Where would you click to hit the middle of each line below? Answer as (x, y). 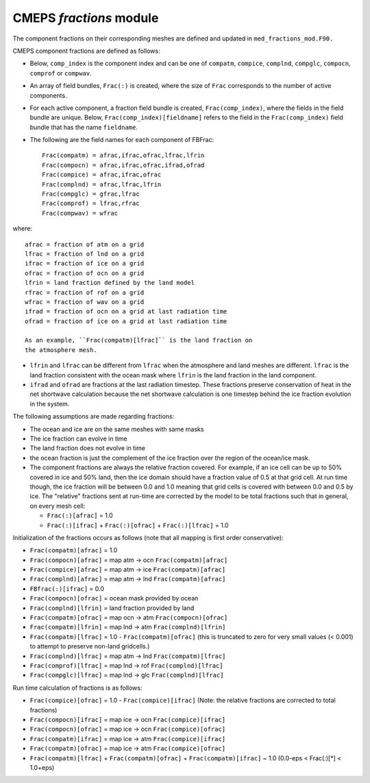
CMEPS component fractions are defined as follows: (86, 51)
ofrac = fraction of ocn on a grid (85, 273)
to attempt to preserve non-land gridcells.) (90, 646)
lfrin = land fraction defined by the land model (110, 283)
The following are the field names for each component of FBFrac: (122, 140)
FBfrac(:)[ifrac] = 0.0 (67, 588)
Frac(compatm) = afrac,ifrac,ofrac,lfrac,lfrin (123, 155)
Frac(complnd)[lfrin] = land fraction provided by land (112, 608)
